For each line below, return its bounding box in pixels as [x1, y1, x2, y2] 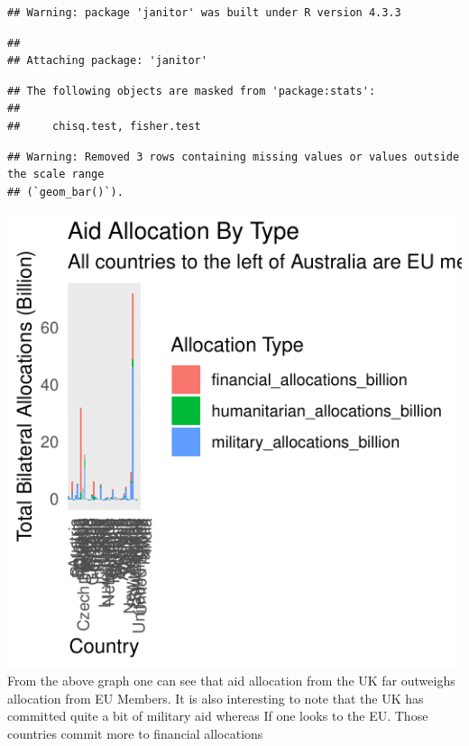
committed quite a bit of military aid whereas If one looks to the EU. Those [7, 706, 428, 725]
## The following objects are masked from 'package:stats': [7, 84, 376, 97]
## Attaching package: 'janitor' [7, 54, 207, 68]
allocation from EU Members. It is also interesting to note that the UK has [7, 688, 424, 707]
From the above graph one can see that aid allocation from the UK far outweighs [7, 670, 455, 689]
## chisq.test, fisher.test [7, 119, 201, 133]
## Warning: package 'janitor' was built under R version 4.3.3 [7, 6, 401, 19]
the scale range [7, 168, 105, 181]
